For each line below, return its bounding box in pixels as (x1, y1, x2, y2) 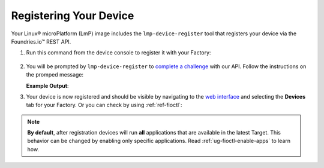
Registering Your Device (11, 9, 134, 22)
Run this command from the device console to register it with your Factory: (26, 49, 211, 56)
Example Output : (26, 82, 69, 89)
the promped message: (26, 71, 84, 78)
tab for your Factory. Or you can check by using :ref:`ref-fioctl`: (26, 102, 182, 109)
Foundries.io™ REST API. (11, 38, 71, 45)
